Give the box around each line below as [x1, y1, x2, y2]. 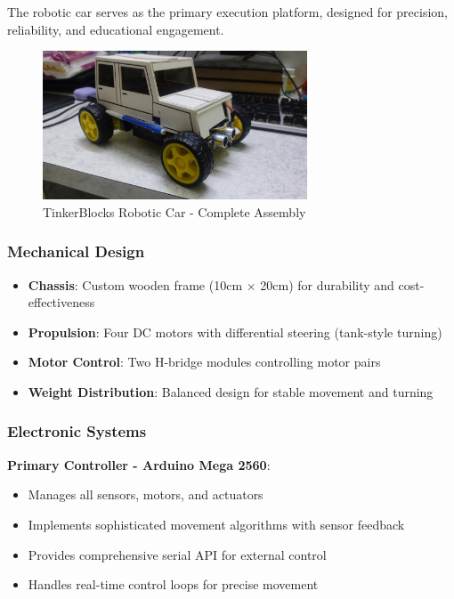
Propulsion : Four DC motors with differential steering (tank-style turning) [28, 322, 442, 341]
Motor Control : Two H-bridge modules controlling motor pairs [28, 352, 381, 371]
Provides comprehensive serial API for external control [28, 545, 327, 563]
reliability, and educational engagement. [7, 20, 224, 38]
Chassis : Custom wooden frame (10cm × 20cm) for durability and [28, 275, 394, 294]
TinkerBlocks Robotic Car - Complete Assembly [43, 202, 306, 221]
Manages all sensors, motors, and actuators [28, 485, 263, 504]
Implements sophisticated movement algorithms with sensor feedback [28, 514, 405, 533]
